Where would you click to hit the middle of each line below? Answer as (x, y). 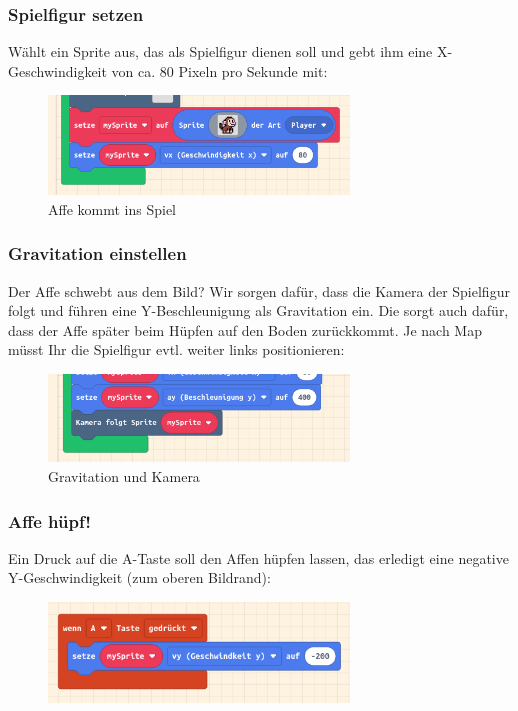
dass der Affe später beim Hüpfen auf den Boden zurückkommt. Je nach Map (245, 329)
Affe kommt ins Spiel (112, 208)
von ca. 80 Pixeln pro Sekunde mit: (219, 70)
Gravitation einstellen (97, 253)
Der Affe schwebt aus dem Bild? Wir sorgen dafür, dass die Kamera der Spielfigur (259, 290)
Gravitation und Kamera (124, 476)
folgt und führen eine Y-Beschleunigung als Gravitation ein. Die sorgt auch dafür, (258, 310)
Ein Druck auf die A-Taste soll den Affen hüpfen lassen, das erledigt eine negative (258, 557)
